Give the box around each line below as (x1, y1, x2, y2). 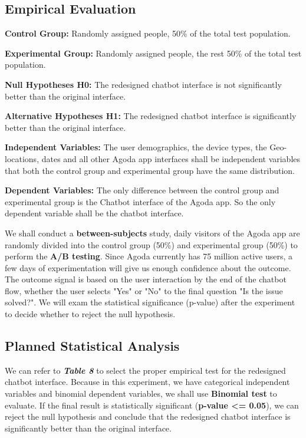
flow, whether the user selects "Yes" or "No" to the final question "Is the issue (5, 284, 283, 297)
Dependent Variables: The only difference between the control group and (5, 184, 279, 196)
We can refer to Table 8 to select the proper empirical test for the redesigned (5, 364, 286, 376)
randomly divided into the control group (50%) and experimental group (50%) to (5, 238, 298, 251)
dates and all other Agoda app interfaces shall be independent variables (41, 152, 301, 164)
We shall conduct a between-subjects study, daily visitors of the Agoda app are (5, 226, 300, 239)
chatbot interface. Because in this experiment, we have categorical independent (5, 376, 290, 388)
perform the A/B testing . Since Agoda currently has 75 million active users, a (5, 250, 293, 262)
